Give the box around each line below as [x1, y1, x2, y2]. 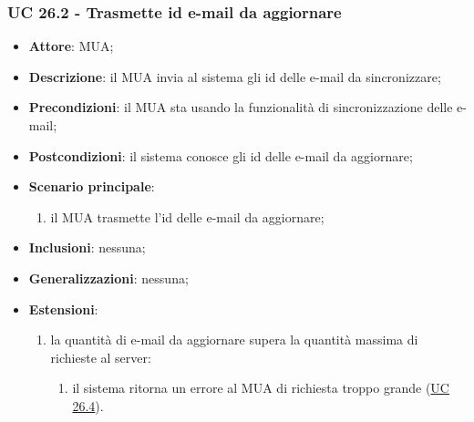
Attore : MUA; [28, 36, 114, 56]
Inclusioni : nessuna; [28, 238, 146, 257]
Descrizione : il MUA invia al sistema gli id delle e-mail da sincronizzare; [28, 67, 441, 86]
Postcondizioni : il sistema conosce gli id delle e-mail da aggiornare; [28, 146, 413, 165]
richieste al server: [50, 347, 151, 366]
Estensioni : [28, 299, 98, 318]
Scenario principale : [28, 177, 155, 196]
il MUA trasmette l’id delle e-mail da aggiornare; [50, 207, 325, 226]
